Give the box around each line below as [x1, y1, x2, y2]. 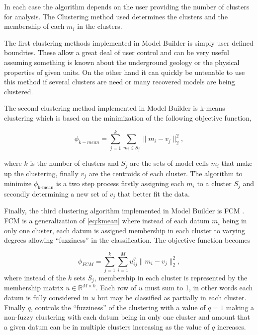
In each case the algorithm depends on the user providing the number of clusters [4, 1, 250, 11]
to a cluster [197, 178, 232, 189]
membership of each [4, 21, 65, 31]
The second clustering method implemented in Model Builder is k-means [4, 103, 225, 113]
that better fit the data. [117, 189, 190, 199]
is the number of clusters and [30, 158, 119, 168]
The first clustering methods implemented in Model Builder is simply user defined [4, 37, 254, 48]
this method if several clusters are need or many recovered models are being [4, 76, 235, 87]
